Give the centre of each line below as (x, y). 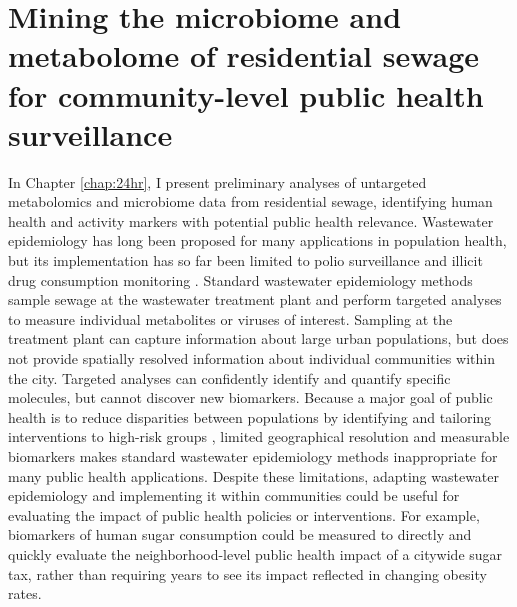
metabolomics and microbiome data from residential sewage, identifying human (250, 201)
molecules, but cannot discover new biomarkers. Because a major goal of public (250, 397)
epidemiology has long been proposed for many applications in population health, (257, 240)
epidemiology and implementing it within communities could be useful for (234, 495)
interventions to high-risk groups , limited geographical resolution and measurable (259, 436)
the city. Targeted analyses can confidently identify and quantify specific (229, 377)
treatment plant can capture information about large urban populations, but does (258, 338)
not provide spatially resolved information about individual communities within (251, 358)
